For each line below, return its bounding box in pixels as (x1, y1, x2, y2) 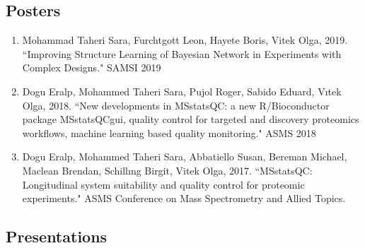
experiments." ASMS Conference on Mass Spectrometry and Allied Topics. (22, 191, 346, 206)
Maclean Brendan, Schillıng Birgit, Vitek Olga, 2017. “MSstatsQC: (22, 163, 313, 177)
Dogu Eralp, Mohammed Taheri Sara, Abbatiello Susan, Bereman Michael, (22, 149, 347, 164)
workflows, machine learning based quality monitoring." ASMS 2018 (22, 125, 316, 140)
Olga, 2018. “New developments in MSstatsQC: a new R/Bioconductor (22, 98, 330, 112)
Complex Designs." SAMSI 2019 (22, 60, 161, 75)
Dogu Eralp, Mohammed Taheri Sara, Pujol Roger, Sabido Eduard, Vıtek (22, 83, 342, 98)
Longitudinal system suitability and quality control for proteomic (22, 177, 305, 191)
